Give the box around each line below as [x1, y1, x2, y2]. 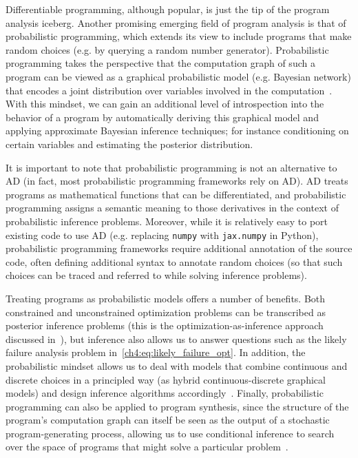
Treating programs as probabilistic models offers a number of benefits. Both [6, 291, 326, 305]
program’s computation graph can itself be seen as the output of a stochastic [6, 413, 330, 427]
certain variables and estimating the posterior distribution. [6, 136, 253, 151]
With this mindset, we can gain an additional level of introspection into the [6, 96, 324, 111]
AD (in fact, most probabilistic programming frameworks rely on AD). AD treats [6, 174, 348, 188]
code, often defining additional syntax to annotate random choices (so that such [6, 254, 343, 269]
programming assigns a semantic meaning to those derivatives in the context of [6, 200, 339, 215]
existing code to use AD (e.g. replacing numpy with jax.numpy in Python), [6, 227, 319, 242]
